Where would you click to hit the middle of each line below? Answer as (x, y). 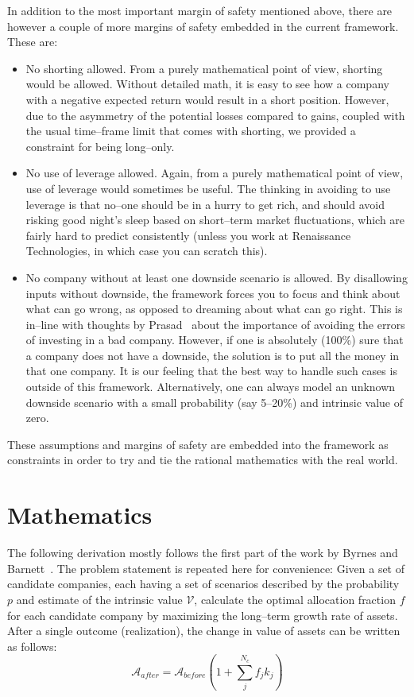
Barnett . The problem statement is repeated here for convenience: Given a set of (206, 568)
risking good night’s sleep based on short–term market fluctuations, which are (215, 220)
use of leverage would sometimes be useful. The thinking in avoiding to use (208, 188)
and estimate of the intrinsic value (99, 599)
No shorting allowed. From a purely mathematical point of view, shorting (204, 68)
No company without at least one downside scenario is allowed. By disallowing (217, 277)
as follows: (32, 646)
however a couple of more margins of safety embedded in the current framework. (203, 26)
